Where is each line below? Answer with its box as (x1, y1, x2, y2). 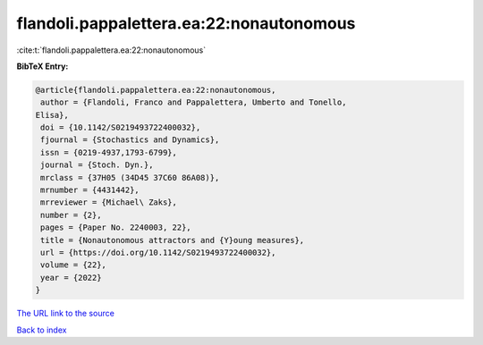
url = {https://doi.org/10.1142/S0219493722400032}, (40, 248, 276, 257)
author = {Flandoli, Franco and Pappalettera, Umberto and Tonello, (40, 97, 347, 107)
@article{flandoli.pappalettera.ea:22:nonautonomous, (35, 85, 276, 95)
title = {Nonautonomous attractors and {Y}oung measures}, (40, 235, 305, 245)
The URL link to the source (16, 308, 115, 319)
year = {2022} (40, 273, 102, 282)
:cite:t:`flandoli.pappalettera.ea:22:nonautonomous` (16, 45, 207, 55)
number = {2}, (40, 210, 102, 220)
